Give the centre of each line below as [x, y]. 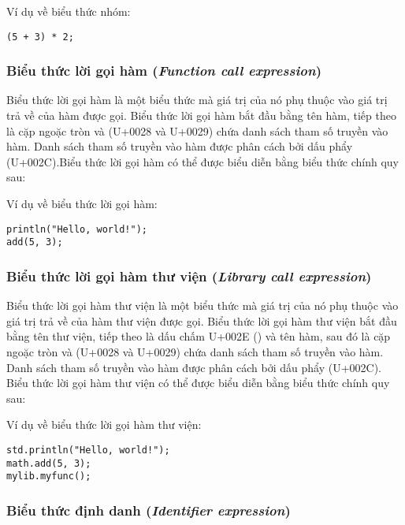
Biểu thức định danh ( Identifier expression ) [149, 510]
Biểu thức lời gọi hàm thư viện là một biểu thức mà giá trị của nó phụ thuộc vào [202, 305]
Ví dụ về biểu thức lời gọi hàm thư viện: [104, 424]
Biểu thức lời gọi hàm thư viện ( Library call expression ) [189, 276]
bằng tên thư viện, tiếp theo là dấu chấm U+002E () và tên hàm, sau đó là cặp [199, 336]
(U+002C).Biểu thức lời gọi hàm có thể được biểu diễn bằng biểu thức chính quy [203, 161]
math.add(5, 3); [49, 463]
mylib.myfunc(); [49, 477]
